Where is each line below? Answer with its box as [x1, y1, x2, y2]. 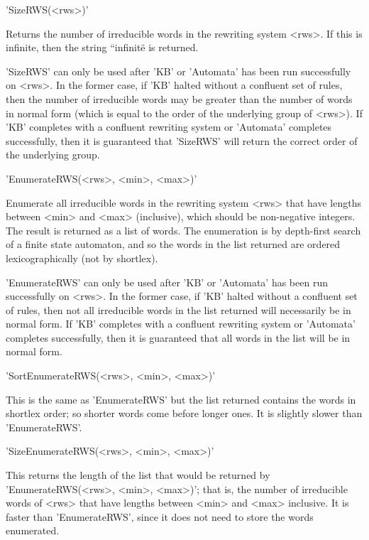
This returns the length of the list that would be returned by [6, 468, 270, 482]
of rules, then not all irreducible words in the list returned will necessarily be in [6, 302, 351, 317]
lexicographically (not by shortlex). [6, 250, 158, 265]
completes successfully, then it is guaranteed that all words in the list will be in [6, 330, 351, 345]
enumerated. [6, 523, 60, 538]
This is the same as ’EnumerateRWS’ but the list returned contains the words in [6, 391, 356, 406]
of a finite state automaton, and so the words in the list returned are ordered [6, 237, 341, 252]
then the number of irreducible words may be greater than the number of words [6, 91, 353, 106]
